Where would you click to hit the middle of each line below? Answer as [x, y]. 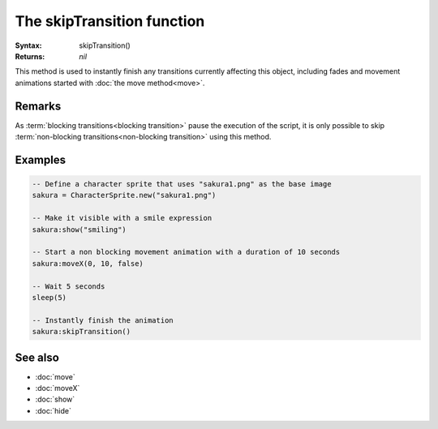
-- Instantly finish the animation [103, 320]
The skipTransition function [110, 21]
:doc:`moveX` [58, 388]
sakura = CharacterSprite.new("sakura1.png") [124, 195]
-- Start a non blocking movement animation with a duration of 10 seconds [186, 252]
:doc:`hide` [54, 410]
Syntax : [28, 45]
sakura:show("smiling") [79, 230]
